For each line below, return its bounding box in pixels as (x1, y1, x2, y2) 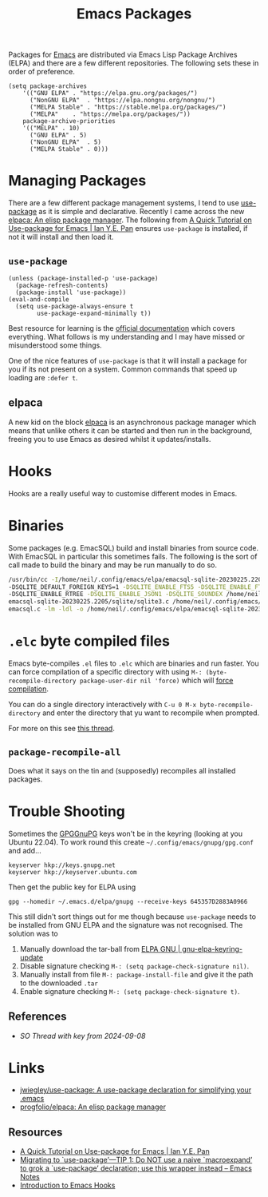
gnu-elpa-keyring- (182, 944, 243, 953)
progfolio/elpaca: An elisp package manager (19, 1102, 166, 1111)
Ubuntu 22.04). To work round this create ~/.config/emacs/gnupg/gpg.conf (8, 837, 254, 847)
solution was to (8, 929, 58, 938)
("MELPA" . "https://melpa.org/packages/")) (29, 110, 191, 118)
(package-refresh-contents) (15, 281, 109, 289)
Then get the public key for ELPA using (8, 882, 136, 892)
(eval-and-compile (8, 295, 69, 304)
